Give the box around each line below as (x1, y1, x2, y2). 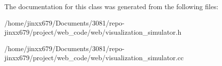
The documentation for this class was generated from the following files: (4, 1, 219, 11)
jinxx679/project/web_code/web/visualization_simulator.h (4, 27, 182, 37)
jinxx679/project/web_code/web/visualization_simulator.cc (4, 53, 184, 63)
